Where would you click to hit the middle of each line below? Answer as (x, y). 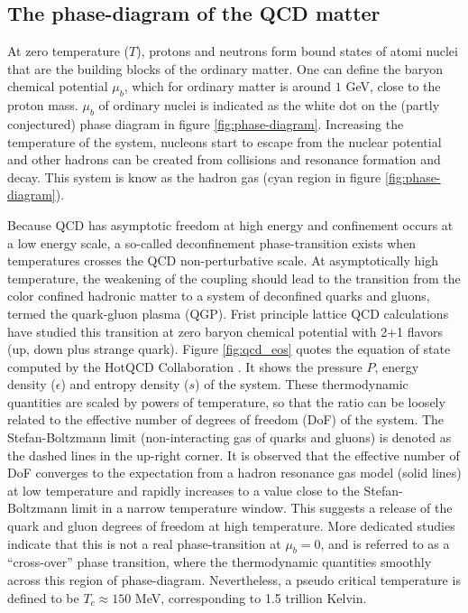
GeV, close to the (393, 86)
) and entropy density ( (125, 384)
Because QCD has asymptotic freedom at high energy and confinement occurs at (230, 224)
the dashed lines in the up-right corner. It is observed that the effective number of (234, 455)
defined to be (43, 597)
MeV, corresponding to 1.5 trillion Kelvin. (251, 597)
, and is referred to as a (385, 543)
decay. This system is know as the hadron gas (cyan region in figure (194, 176)
